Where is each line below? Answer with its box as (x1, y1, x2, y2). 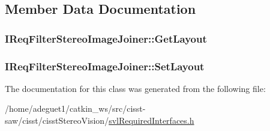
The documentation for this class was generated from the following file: (5, 82, 266, 94)
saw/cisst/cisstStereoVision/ (5, 114, 109, 127)
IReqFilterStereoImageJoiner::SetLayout (5, 58, 205, 73)
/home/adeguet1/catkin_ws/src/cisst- (5, 102, 146, 115)
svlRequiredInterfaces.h (109, 114, 194, 127)
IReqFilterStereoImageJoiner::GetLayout (5, 31, 207, 46)
